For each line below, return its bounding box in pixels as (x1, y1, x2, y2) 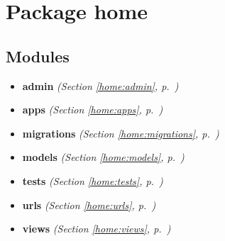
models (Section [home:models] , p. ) (22, 150, 185, 164)
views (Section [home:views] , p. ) (22, 221, 171, 236)
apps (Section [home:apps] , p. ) (22, 102, 163, 117)
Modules (6, 45, 70, 67)
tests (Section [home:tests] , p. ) (22, 173, 163, 188)
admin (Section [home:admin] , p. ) (22, 78, 179, 93)
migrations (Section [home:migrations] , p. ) (22, 125, 219, 140)
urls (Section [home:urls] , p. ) (22, 197, 156, 212)
